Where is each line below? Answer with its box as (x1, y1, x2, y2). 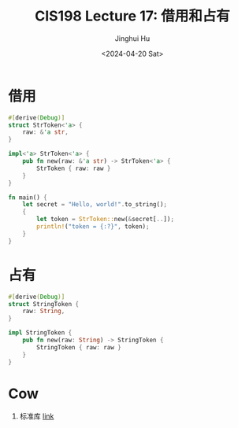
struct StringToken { (8, 300, 80, 308)
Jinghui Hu (114, 33, 151, 43)
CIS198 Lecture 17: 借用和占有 (34, 7, 231, 25)
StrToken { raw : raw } (36, 164, 111, 172)
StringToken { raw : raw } (36, 343, 122, 351)
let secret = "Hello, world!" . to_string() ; (22, 201, 168, 208)
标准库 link (19, 411, 54, 421)
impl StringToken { (8, 329, 73, 337)
